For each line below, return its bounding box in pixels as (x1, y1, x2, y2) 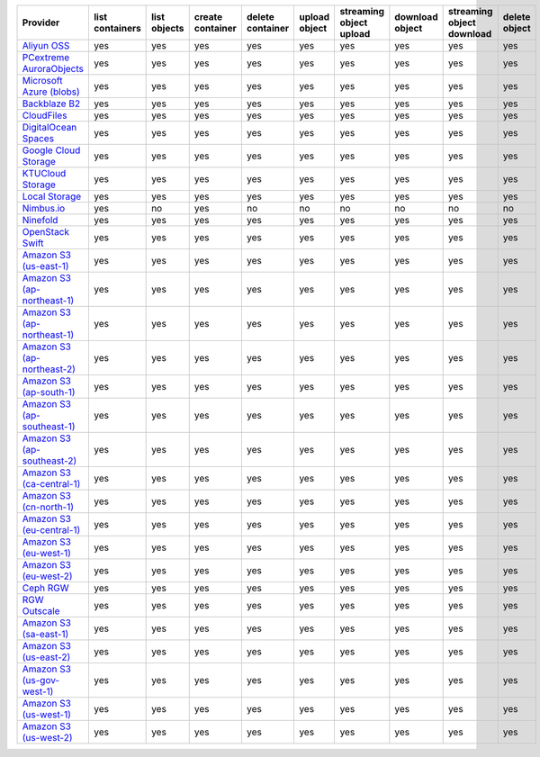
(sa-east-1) (22, 628, 69, 640)
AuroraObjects (22, 63, 85, 75)
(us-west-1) (22, 708, 72, 720)
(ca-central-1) (22, 478, 81, 490)
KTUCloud (22, 167, 67, 179)
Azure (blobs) (22, 86, 80, 98)
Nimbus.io (22, 203, 66, 214)
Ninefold (22, 214, 58, 226)
